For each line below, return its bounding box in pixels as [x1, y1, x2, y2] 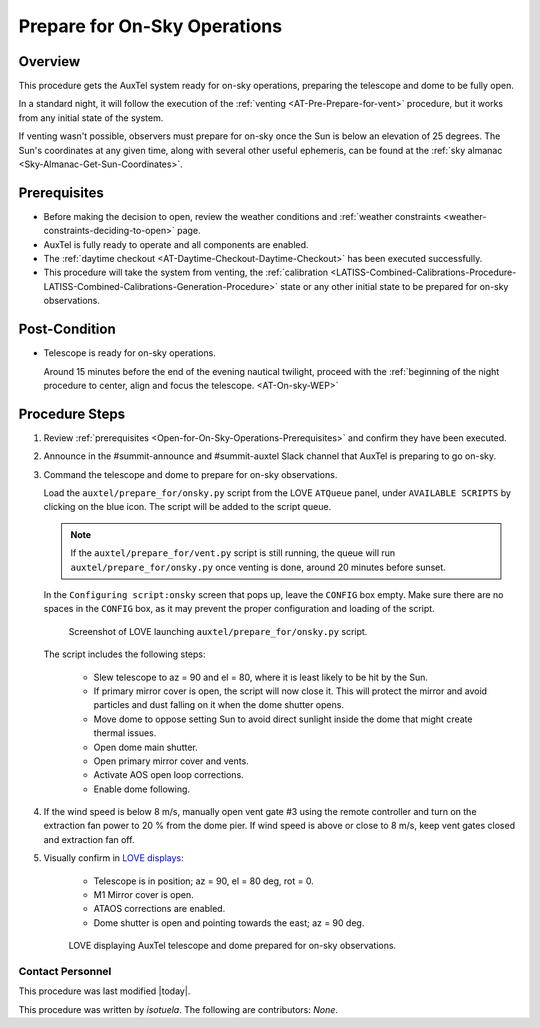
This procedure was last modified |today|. [18, 985, 191, 997]
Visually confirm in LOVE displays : [43, 852, 184, 864]
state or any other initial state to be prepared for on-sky [280, 280, 509, 292]
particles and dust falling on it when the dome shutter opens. [93, 699, 345, 711]
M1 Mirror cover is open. [93, 889, 194, 901]
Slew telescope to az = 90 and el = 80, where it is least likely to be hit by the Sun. [93, 671, 429, 683]
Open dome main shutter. [93, 741, 199, 753]
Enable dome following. [93, 783, 190, 795]
